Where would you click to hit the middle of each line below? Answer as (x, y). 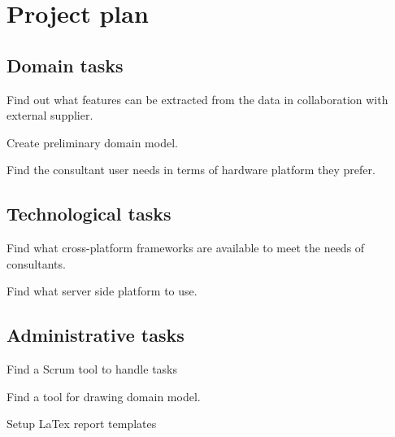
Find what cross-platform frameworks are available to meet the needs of (186, 248)
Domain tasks (65, 65)
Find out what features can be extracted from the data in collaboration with (197, 99)
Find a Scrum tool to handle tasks (92, 369)
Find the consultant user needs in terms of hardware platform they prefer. (191, 170)
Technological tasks (89, 214)
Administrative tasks (95, 335)
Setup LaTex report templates (82, 424)
